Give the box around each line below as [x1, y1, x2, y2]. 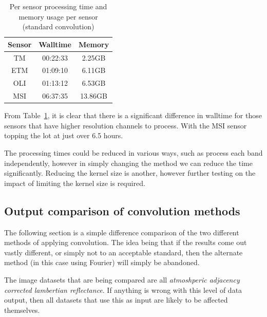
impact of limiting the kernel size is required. [4, 177, 145, 188]
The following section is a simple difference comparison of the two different [4, 227, 239, 237]
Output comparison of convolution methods [4, 202, 240, 218]
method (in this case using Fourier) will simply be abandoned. [4, 257, 200, 268]
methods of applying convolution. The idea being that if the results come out [4, 237, 247, 248]
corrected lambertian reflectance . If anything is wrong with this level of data [4, 284, 242, 295]
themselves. [4, 304, 40, 315]
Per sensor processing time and [9, 1, 107, 11]
